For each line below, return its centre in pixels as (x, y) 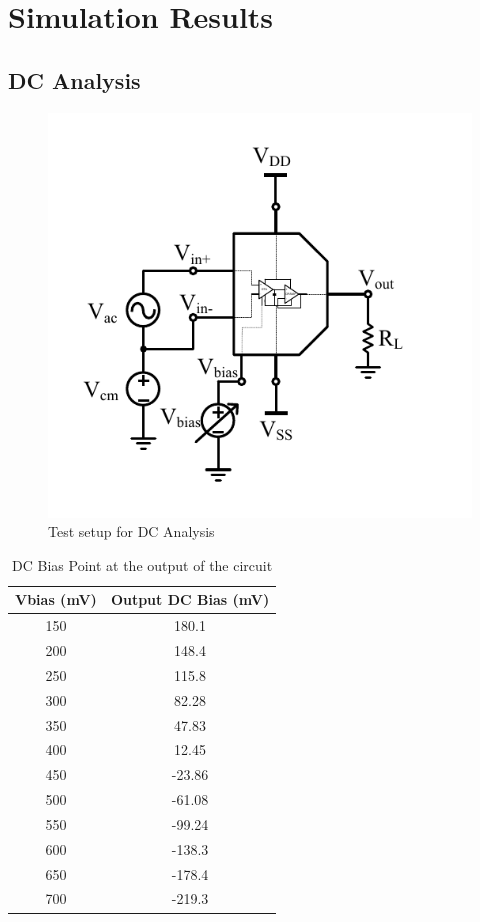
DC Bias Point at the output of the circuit (142, 564)
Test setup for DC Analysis (131, 531)
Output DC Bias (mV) (190, 599)
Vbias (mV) (56, 599)
